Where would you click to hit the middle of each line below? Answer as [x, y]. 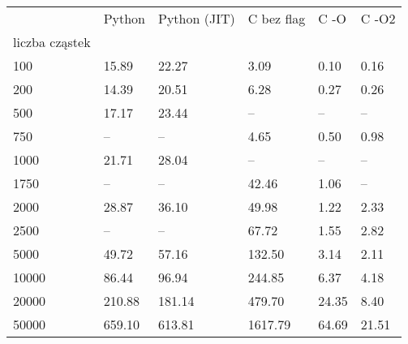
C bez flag [277, 18]
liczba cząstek [52, 42]
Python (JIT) [197, 18]
